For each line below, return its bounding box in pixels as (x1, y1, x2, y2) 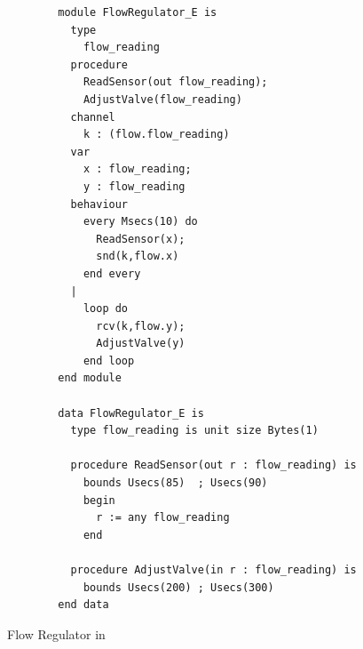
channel (70, 110, 115, 124)
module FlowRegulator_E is (58, 6, 217, 19)
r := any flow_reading (96, 511, 230, 525)
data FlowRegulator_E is (58, 406, 204, 420)
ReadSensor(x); (96, 232, 185, 245)
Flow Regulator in (7, 624, 106, 643)
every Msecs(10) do (83, 215, 198, 228)
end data (58, 598, 109, 612)
